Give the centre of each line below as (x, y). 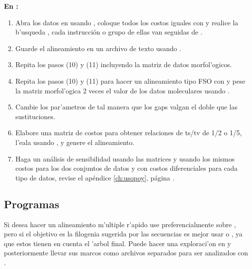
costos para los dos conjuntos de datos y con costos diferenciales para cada (126, 168)
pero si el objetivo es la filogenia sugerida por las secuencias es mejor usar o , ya (123, 234)
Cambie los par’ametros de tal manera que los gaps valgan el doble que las (126, 107)
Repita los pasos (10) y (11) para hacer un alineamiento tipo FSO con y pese (130, 81)
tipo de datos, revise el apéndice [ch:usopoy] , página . (95, 177)
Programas (32, 204)
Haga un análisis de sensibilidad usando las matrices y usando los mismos (125, 158)
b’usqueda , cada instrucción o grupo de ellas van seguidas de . (109, 32)
